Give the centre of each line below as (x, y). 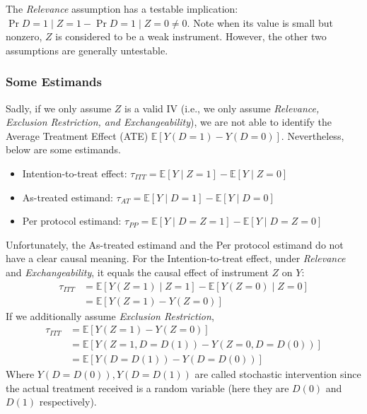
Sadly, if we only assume (59, 108)
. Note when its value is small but (260, 22)
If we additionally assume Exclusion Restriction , (110, 315)
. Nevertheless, (313, 135)
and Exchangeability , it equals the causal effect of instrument (137, 272)
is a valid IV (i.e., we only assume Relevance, (222, 108)
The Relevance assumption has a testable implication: (122, 8)
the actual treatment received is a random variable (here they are (147, 388)
